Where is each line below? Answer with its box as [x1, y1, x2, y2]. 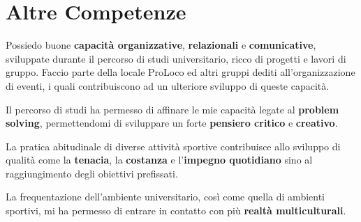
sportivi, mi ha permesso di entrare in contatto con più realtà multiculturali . [6, 203, 346, 218]
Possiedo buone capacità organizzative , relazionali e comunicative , [6, 38, 316, 52]
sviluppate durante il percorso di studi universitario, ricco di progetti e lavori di [6, 51, 346, 65]
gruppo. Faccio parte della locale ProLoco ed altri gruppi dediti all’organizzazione [6, 65, 355, 79]
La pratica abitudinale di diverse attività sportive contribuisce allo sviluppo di [6, 138, 341, 153]
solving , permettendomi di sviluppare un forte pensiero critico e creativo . [6, 116, 338, 130]
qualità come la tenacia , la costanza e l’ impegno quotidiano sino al [6, 152, 313, 167]
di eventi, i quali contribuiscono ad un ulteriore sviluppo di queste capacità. [6, 78, 330, 93]
